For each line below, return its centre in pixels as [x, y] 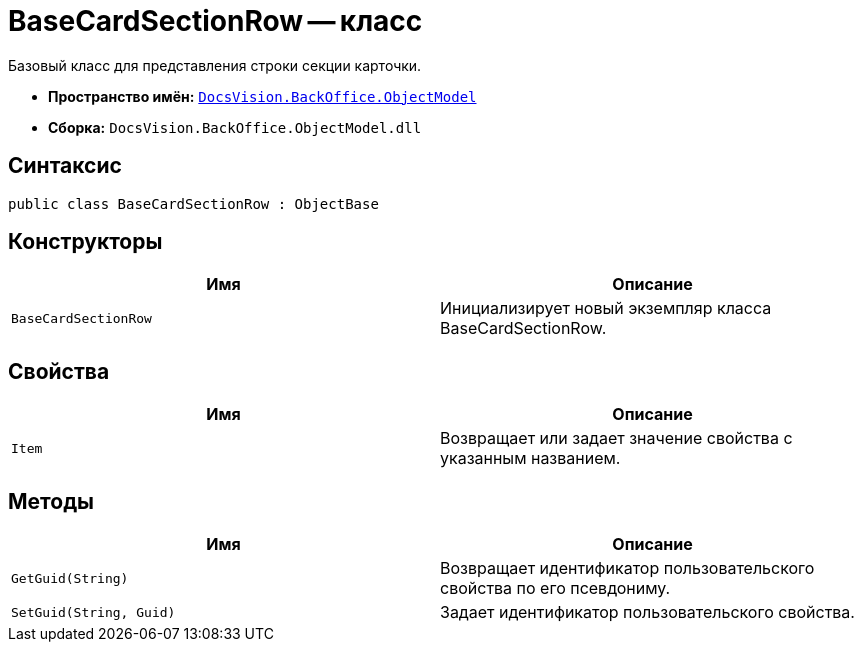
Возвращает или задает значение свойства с [616, 438]
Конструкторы [85, 242]
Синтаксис [65, 166]
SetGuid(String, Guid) [93, 612]
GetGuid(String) [70, 578]
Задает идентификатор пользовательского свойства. [647, 612]
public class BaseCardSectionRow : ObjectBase [193, 203]
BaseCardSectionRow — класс [215, 21]
